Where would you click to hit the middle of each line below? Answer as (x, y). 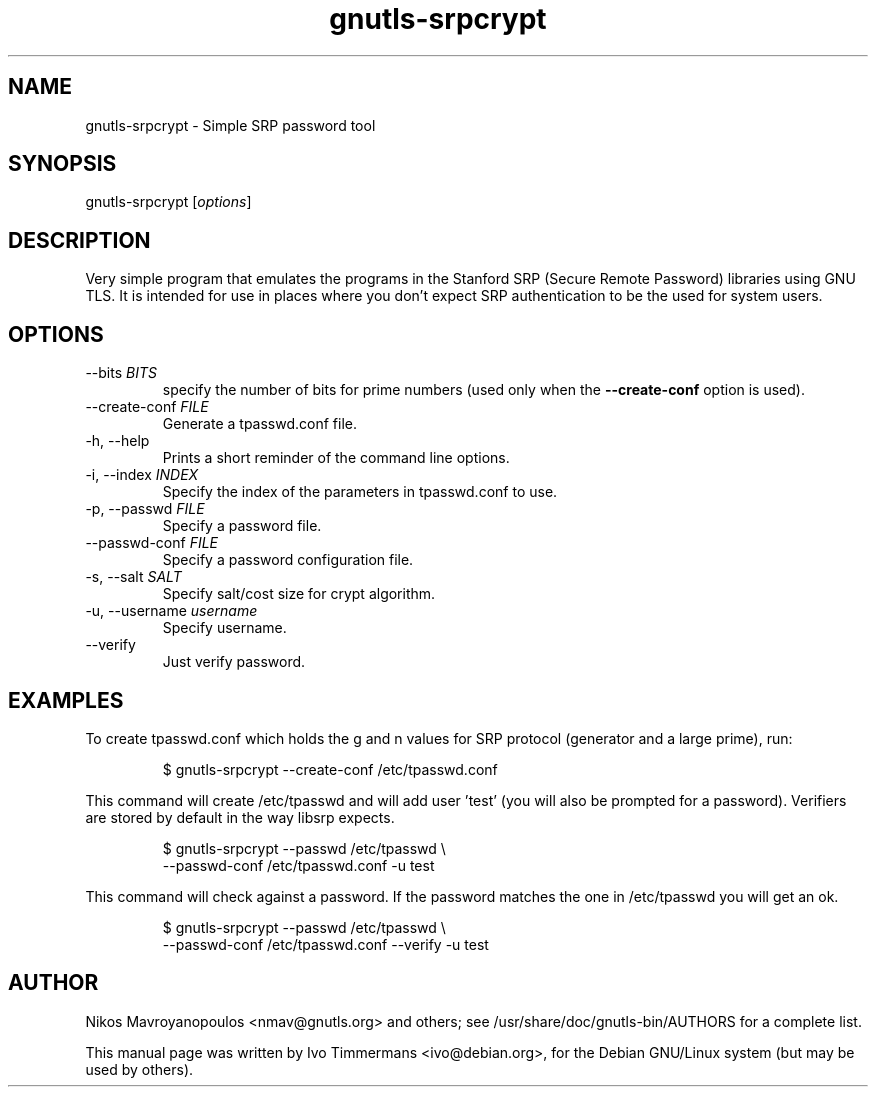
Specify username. (224, 628)
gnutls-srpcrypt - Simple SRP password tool (230, 125)
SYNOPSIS (62, 164)
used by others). (139, 1069)
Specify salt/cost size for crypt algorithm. (299, 594)
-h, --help (117, 441)
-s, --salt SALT (133, 577)
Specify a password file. (242, 526)
